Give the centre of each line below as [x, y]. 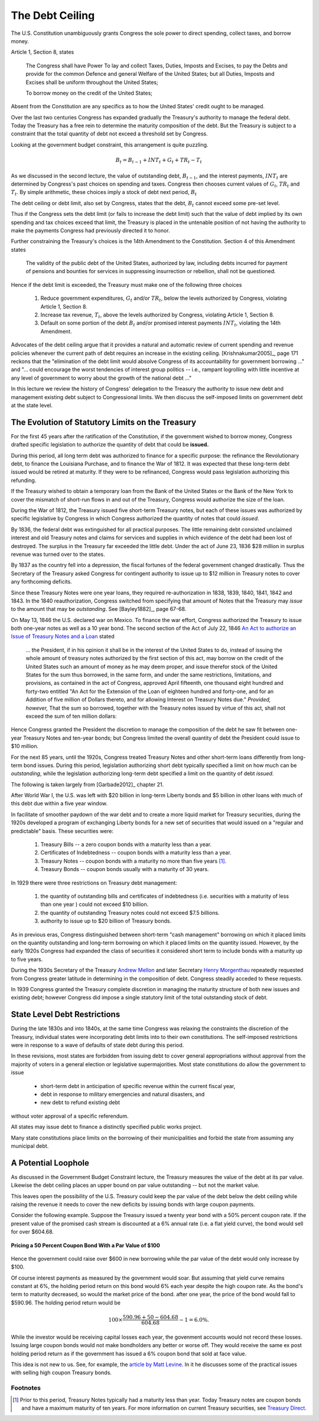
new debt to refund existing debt [80, 1102]
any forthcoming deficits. [41, 582]
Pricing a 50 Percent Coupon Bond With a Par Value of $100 [86, 1245]
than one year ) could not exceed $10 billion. [95, 904]
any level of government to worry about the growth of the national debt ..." [101, 378]
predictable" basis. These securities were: [62, 831]
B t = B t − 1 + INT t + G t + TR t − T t [159, 161]
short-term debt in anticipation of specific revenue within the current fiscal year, [138, 1086]
